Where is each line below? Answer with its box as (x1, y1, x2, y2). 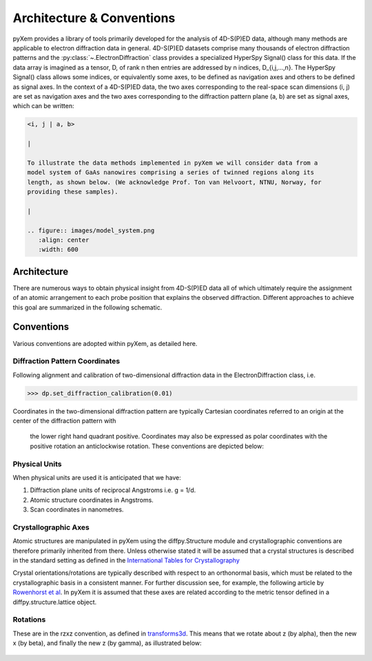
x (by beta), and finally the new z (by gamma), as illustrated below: (12, 639, 203, 647)
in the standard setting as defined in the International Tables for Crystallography (12, 556, 240, 565)
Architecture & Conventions (12, 10, 176, 26)
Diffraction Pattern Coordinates (12, 356, 121, 366)
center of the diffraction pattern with (12, 417, 116, 425)
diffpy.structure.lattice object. (12, 598, 97, 606)
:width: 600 (38, 245, 79, 254)
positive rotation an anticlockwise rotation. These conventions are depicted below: (30, 442, 265, 450)
